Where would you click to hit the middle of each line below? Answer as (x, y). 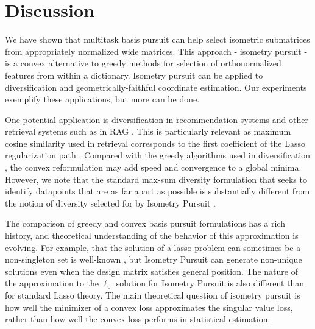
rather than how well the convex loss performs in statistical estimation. (138, 319)
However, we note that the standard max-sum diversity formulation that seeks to (156, 179)
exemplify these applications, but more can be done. (102, 99)
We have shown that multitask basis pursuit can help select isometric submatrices (157, 39)
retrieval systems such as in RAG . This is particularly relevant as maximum (148, 131)
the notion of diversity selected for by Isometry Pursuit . (111, 203)
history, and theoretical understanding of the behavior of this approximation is (152, 235)
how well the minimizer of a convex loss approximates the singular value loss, (149, 307)
